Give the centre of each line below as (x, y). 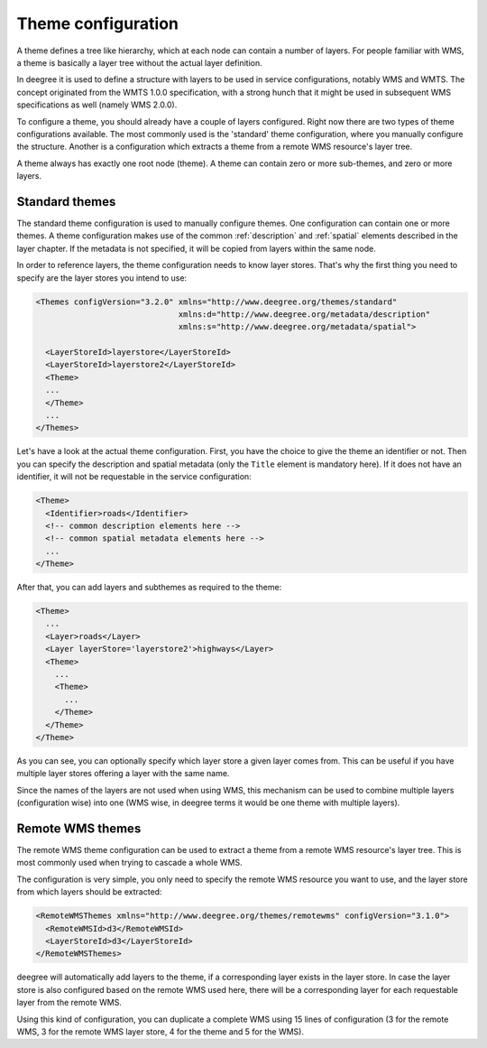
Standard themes (66, 202)
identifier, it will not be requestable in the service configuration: (134, 477)
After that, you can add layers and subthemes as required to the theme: (149, 588)
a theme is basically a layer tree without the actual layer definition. (140, 62)
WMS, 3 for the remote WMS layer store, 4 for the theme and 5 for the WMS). (160, 1031)
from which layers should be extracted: (89, 892)
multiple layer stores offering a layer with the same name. (123, 774)
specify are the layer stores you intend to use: (102, 278)
